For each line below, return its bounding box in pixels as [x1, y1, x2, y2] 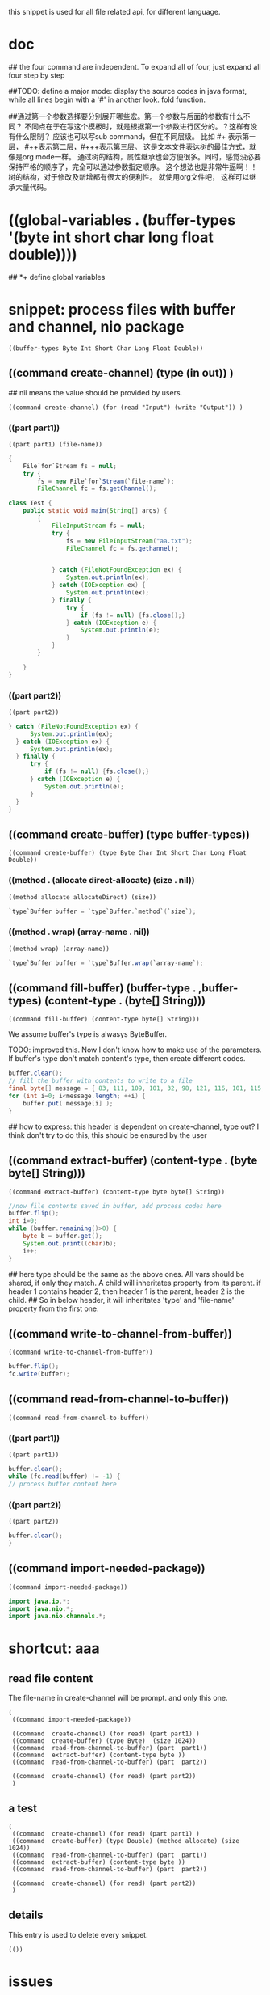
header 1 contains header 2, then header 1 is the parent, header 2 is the [8, 1286, 246, 1296]
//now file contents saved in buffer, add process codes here [8, 1202, 222, 1210]
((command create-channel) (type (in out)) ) [8, 366, 234, 380]
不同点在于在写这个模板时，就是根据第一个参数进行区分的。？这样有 [23, 121, 251, 131]
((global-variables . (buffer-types [8, 211, 236, 230]
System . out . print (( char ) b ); [23, 1239, 117, 1248]
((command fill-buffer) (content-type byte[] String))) [8, 1015, 200, 1024]
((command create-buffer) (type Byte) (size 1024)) [11, 1737, 197, 1745]
